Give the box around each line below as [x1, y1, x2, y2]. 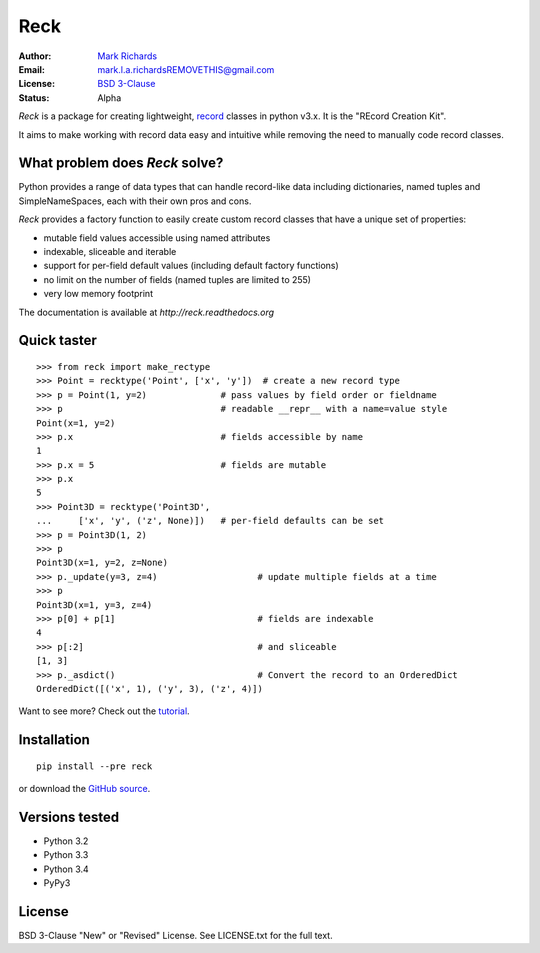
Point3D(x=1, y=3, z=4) [36, 599, 153, 610]
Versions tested [18, 808, 120, 825]
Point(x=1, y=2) [36, 417, 116, 429]
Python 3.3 [43, 849, 89, 861]
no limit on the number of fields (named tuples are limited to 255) [43, 273, 312, 285]
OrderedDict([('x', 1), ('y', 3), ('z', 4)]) [36, 683, 264, 694]
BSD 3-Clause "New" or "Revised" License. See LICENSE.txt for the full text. [18, 930, 334, 942]
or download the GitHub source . [18, 783, 151, 795]
